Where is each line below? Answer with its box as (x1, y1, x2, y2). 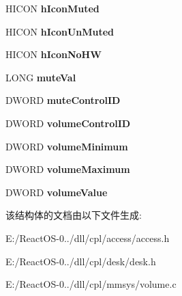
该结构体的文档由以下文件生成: (5, 208, 142, 222)
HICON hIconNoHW (5, 47, 102, 62)
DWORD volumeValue (5, 185, 108, 199)
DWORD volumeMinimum (5, 139, 128, 153)
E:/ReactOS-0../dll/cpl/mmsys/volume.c (5, 277, 177, 291)
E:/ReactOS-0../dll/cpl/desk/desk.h (5, 254, 156, 268)
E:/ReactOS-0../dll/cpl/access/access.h (5, 230, 170, 245)
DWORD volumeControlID (5, 116, 131, 130)
